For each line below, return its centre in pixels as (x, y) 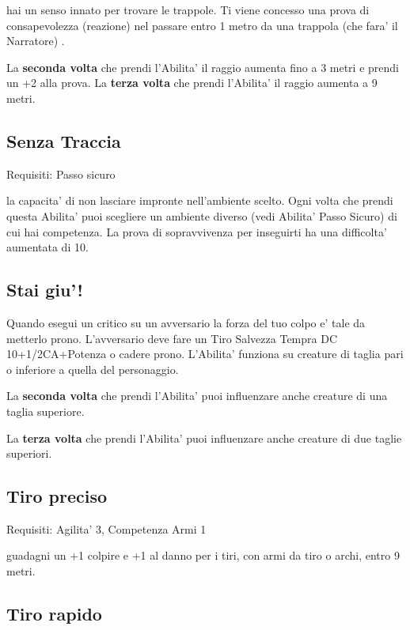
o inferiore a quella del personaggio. (93, 369)
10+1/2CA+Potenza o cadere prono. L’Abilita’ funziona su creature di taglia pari (205, 354)
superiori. (29, 453)
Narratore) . (36, 41)
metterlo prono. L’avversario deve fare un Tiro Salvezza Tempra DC (172, 338)
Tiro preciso (57, 496)
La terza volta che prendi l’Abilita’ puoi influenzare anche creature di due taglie (204, 438)
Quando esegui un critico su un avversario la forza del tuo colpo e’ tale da (186, 322)
